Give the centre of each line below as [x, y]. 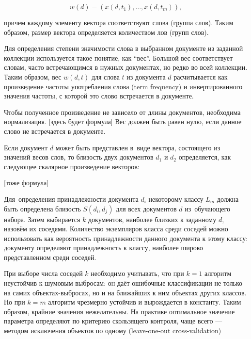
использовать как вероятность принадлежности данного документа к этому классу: [126, 238]
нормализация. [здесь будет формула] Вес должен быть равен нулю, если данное [123, 121]
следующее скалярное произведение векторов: [72, 166]
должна [228, 199]
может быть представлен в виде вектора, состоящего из [138, 147]
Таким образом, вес [33, 76]
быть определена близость [42, 208]
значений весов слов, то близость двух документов [79, 157]
